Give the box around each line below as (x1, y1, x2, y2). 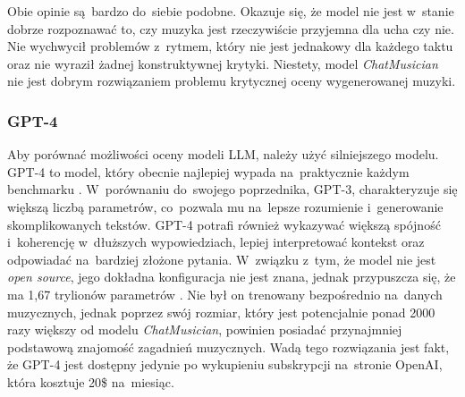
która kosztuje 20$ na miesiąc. (7, 372, 174, 391)
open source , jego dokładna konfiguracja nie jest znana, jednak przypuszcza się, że (7, 267, 456, 286)
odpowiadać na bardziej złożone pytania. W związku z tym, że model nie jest (7, 249, 436, 268)
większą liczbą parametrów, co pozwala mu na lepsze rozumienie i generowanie (7, 197, 444, 215)
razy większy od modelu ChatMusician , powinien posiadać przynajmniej (7, 320, 402, 339)
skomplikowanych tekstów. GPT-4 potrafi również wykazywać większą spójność (7, 215, 441, 233)
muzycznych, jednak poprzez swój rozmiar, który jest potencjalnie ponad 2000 (7, 302, 435, 321)
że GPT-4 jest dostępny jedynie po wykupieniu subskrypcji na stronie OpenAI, (7, 355, 443, 374)
